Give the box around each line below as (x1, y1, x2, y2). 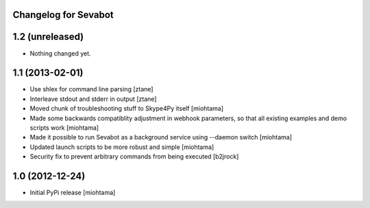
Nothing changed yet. (29, 49, 92, 58)
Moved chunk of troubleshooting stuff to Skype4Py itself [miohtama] (29, 104, 224, 113)
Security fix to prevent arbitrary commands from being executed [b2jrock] (29, 152, 239, 161)
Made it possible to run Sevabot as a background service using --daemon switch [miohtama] (29, 133, 293, 141)
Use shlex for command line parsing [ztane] (29, 85, 153, 93)
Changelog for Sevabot (12, 9, 114, 21)
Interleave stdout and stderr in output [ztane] (29, 95, 157, 103)
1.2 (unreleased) (12, 31, 84, 43)
